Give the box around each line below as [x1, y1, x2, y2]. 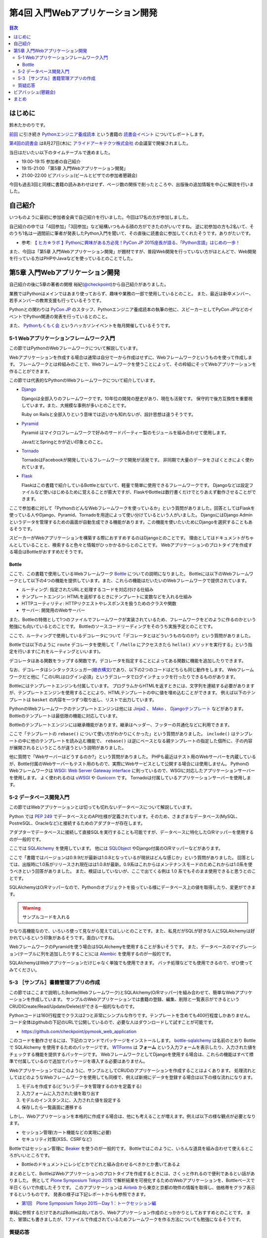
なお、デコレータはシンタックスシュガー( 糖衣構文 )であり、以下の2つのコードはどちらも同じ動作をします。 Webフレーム [9, 667, 254, 673]
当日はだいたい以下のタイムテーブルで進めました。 [9, 149, 113, 155]
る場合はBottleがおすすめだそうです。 [9, 549, 86, 555]
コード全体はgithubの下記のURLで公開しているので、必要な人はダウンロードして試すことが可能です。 [9, 1019, 216, 1025]
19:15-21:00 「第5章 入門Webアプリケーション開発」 [21, 165, 129, 171]
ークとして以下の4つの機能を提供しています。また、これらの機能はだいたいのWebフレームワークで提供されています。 [9, 577, 250, 583]
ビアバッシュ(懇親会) [13, 89, 56, 95]
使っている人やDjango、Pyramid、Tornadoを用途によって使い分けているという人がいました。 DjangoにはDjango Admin [9, 512, 253, 518]
